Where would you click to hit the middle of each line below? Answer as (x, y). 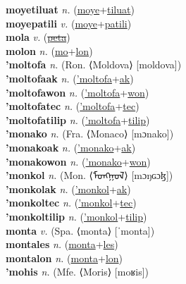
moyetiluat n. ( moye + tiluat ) (70, 9)
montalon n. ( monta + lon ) (64, 258)
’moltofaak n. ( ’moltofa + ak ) (70, 78)
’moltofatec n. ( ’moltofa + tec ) (73, 106)
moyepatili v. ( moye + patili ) (69, 23)
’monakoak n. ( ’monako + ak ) (71, 147)
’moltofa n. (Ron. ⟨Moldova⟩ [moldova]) (94, 64)
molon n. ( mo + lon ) (49, 50)
